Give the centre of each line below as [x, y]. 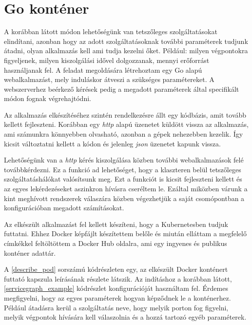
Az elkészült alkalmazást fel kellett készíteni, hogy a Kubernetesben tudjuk [116, 224]
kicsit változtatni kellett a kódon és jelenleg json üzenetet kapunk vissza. [112, 143]
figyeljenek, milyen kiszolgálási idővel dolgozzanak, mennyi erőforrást [107, 60]
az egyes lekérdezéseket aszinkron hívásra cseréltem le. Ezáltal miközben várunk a [126, 189]
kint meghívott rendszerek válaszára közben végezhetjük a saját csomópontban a [124, 198]
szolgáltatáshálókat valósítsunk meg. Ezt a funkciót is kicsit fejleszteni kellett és [123, 179]
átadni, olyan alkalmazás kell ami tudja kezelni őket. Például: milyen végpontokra [126, 51]
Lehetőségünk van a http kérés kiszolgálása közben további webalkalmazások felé [124, 160]
